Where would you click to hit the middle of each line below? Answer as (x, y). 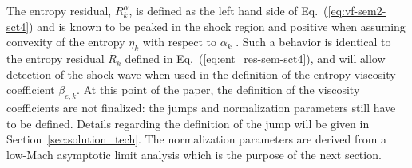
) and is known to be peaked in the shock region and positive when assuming (217, 26)
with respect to (180, 42)
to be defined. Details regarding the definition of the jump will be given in (188, 123)
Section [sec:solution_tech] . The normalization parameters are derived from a (197, 139)
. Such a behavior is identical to (313, 42)
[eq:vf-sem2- (357, 10)
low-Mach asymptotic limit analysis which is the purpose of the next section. (194, 154)
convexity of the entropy (66, 42)
